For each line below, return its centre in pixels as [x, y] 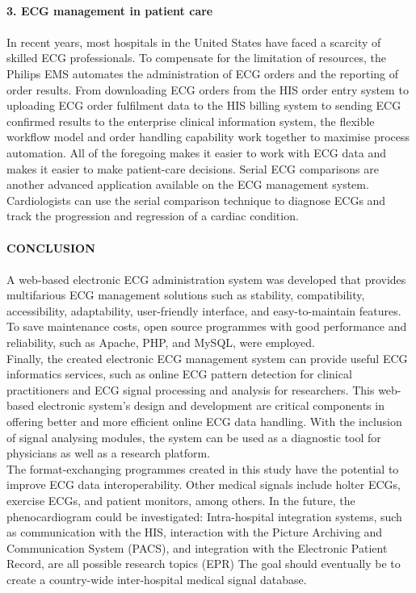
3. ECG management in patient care [110, 10]
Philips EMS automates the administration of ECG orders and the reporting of [203, 73]
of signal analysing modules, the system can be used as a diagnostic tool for [194, 437]
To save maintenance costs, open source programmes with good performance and [207, 326]
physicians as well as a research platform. [109, 453]
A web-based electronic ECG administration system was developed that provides [206, 279]
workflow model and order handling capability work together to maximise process [208, 137]
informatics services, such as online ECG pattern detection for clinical [179, 374]
